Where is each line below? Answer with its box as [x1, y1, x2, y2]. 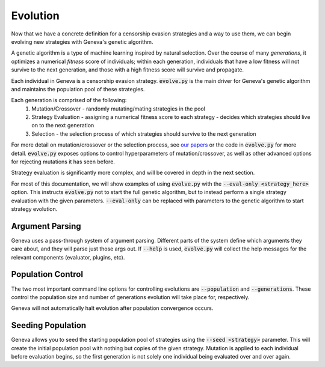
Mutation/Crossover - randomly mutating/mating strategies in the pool [31, 105, 206, 112]
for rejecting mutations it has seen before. [11, 158, 116, 165]
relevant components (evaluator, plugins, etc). [11, 253, 125, 261]
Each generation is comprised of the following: [11, 97, 127, 104]
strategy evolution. [11, 205, 58, 213]
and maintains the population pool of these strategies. [11, 85, 145, 93]
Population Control [11, 269, 84, 279]
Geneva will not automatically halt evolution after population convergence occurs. [11, 305, 214, 312]
